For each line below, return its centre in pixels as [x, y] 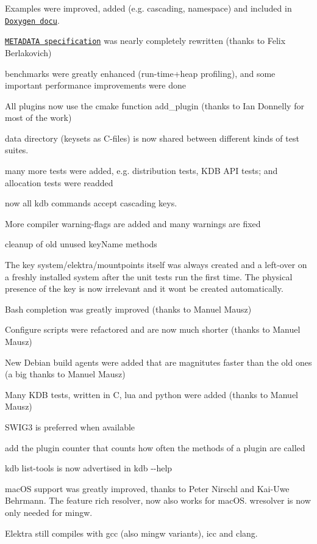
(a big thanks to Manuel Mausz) [65, 374]
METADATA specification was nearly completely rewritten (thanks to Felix [145, 41]
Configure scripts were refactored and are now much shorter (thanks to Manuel [153, 329]
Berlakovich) [28, 52]
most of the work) [38, 118]
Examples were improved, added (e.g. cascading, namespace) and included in [148, 8]
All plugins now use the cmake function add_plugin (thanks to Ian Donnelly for [155, 105]
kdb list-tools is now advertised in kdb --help [89, 468]
